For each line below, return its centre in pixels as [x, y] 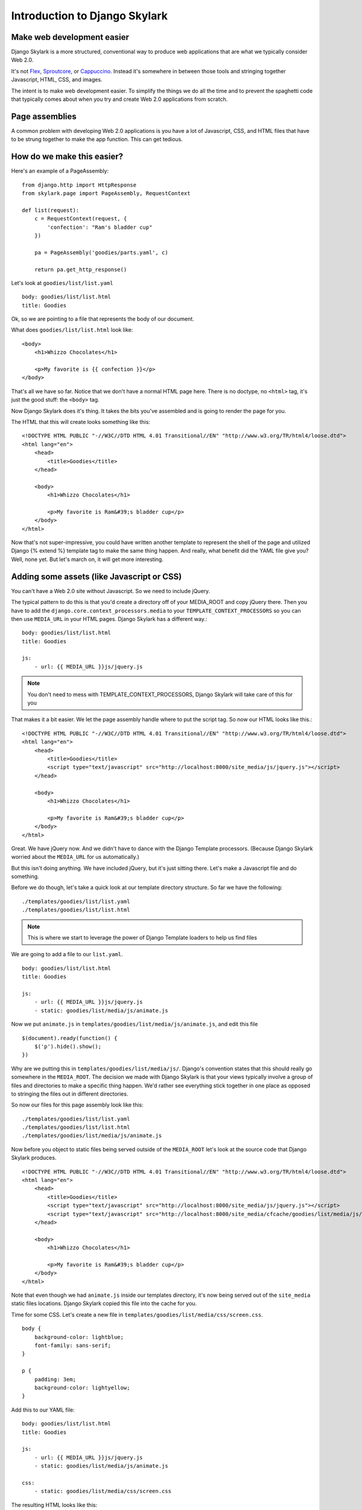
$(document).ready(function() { [70, 1038]
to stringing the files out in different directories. [70, 1094]
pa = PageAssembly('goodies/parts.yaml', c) [101, 252]
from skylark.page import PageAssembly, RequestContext [106, 193]
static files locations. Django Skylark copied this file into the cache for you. [104, 1303]
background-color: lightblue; [79, 1337]
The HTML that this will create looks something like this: [81, 422]
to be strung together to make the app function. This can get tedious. [97, 140]
